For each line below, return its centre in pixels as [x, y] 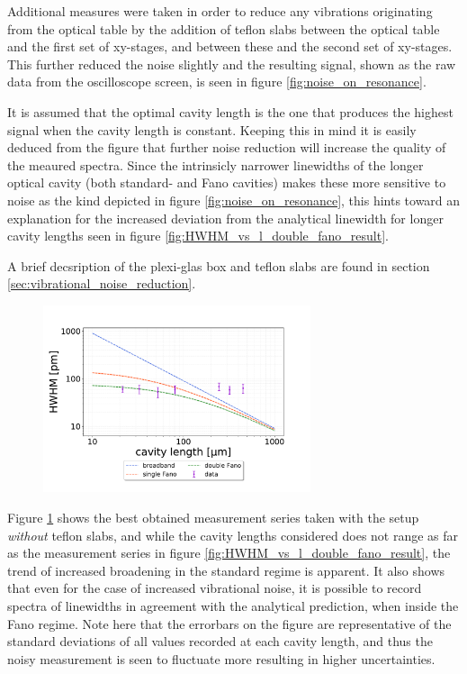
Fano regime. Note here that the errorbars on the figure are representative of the [229, 623]
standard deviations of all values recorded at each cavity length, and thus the [220, 641]
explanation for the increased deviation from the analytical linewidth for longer [225, 218]
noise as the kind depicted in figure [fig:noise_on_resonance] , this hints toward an [234, 200]
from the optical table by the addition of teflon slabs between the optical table [224, 28]
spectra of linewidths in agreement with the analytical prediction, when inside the [233, 605]
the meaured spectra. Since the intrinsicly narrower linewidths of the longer [216, 164]
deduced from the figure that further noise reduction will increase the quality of [227, 147]
